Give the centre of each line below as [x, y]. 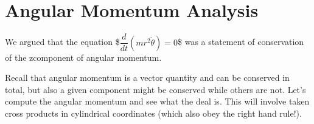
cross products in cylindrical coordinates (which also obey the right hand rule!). [153, 113]
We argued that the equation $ [62, 42]
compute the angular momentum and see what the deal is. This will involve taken [157, 101]
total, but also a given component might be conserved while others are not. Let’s [155, 89]
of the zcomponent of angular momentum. [83, 57]
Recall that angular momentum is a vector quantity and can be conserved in [147, 77]
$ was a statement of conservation [241, 42]
